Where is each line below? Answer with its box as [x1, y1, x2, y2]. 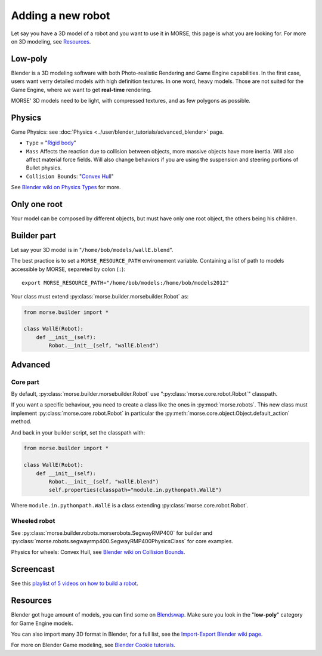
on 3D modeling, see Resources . [11, 38, 91, 45]
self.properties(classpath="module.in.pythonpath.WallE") [48, 486, 222, 494]
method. [11, 418, 32, 425]
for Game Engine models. [11, 620, 74, 627]
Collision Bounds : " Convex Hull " [26, 173, 114, 180]
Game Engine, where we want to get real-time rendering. [11, 86, 152, 93]
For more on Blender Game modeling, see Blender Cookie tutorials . [11, 642, 176, 649]
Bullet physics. [26, 164, 62, 171]
